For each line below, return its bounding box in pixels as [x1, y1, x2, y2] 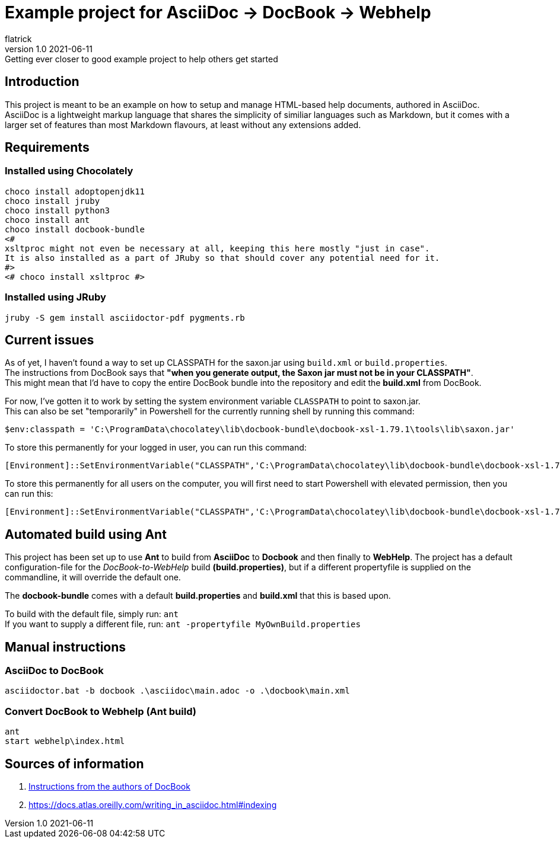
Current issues [5, 332, 94, 347]
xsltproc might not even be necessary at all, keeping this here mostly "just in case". [5, 243, 430, 253]
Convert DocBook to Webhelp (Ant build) [5, 705, 196, 717]
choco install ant [5, 215, 90, 225]
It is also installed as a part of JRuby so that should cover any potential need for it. [5, 253, 440, 263]
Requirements [5, 140, 90, 155]
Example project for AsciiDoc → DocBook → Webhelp [5, 2, 431, 23]
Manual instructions [5, 639, 126, 654]
